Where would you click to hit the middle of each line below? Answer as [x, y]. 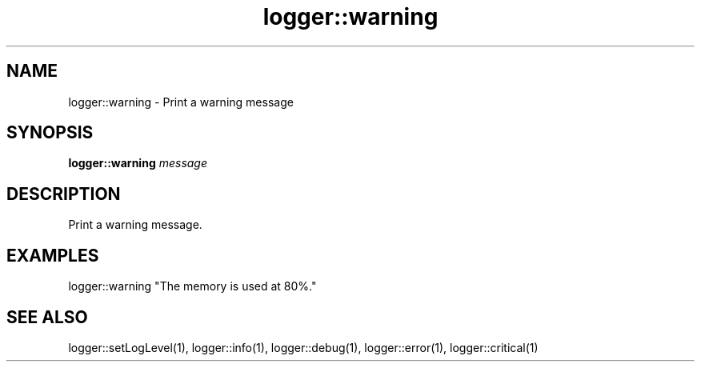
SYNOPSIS [50, 133]
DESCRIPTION [64, 194]
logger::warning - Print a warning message [181, 102]
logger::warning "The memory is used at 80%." [192, 286]
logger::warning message [138, 163]
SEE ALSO [47, 317]
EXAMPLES [53, 255]
